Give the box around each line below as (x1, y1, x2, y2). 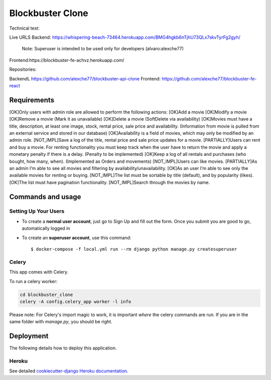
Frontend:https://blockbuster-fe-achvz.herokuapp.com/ (9, 57, 125, 63)
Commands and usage (9, 193, 81, 201)
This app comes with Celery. (9, 269, 69, 275)
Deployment (9, 332, 49, 340)
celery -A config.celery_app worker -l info (20, 299, 131, 304)
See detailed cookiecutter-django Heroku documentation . (9, 368, 128, 374)
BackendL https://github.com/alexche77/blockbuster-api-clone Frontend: (9, 75, 161, 81)
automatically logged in (22, 225, 70, 231)
